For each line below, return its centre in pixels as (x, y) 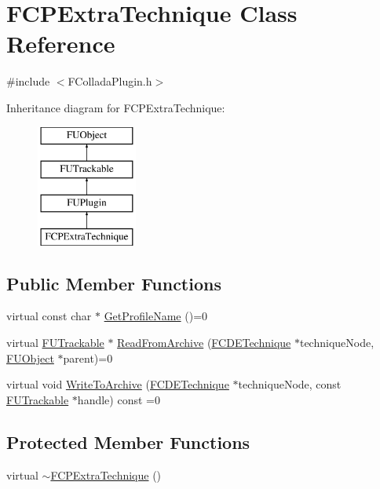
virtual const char (49, 316)
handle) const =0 (119, 399)
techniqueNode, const (290, 384)
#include (28, 81)
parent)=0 (88, 358)
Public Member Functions (114, 283)
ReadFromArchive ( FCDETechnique (204, 343)
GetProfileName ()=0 (156, 316)
